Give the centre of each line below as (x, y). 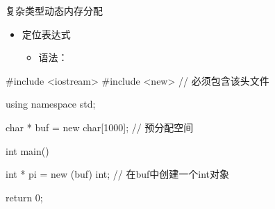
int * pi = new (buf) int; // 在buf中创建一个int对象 (118, 174)
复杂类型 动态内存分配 (54, 10)
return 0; (24, 197)
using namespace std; (51, 104)
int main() (27, 150)
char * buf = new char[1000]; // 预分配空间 (100, 127)
